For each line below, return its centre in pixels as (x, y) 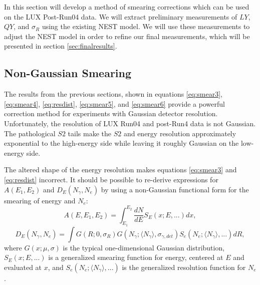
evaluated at (23, 267)
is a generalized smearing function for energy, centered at (136, 257)
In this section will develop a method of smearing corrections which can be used (127, 7)
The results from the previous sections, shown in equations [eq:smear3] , (113, 94)
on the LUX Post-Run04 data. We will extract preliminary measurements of (121, 16)
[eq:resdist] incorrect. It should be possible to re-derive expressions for (111, 179)
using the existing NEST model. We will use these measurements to (146, 26)
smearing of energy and (40, 200)
